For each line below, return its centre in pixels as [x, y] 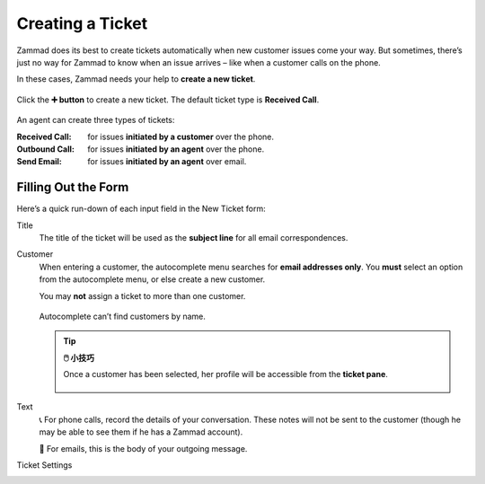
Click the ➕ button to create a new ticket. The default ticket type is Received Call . [168, 100]
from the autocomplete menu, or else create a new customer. [152, 279]
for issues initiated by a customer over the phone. [181, 136]
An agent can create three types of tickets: [96, 120]
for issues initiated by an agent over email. [167, 162]
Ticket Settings [44, 465]
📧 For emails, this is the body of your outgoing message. [143, 448]
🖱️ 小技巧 [79, 357]
